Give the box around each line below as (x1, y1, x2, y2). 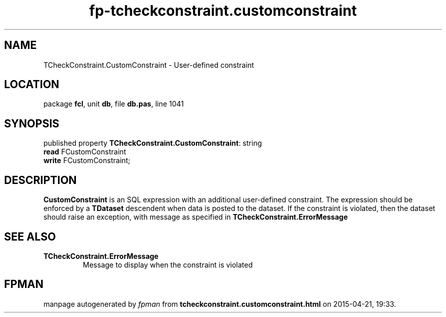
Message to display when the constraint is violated (82, 260, 253, 269)
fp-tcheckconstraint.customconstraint (89, 2, 357, 19)
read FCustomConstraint (43, 147, 126, 156)
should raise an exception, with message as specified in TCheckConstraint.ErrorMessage (43, 213, 348, 222)
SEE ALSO (4, 230, 56, 243)
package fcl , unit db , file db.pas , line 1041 (43, 99, 184, 109)
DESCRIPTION (4, 173, 77, 187)
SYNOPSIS (4, 117, 60, 130)
